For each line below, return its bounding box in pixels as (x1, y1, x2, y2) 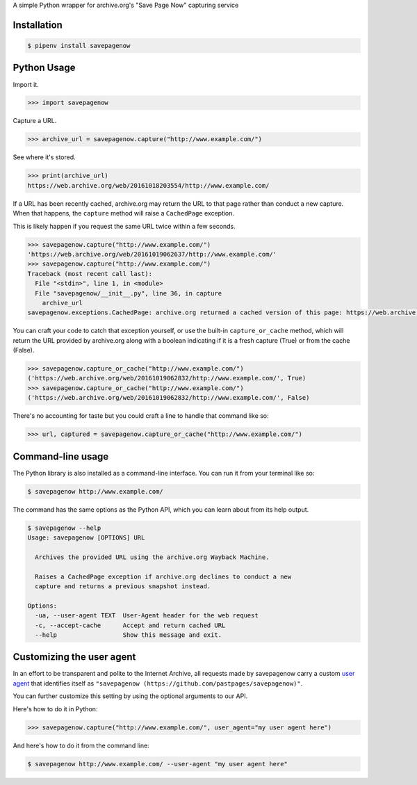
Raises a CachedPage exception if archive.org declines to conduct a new (35, 572, 292, 581)
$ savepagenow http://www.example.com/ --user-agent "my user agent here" (27, 760, 288, 768)
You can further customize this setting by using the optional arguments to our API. (13, 692, 248, 700)
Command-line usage (13, 451, 109, 462)
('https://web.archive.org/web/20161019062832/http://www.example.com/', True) (27, 374, 306, 382)
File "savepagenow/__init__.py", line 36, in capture (35, 289, 222, 297)
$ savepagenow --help (27, 524, 101, 532)
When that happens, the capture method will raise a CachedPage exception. (13, 209, 235, 218)
